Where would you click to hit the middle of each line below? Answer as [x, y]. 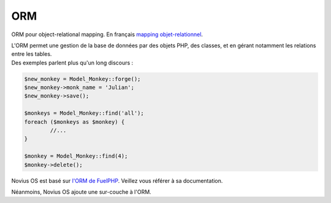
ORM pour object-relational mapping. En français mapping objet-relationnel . [107, 34]
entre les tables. [32, 54]
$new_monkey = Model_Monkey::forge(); [82, 79]
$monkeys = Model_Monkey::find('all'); [84, 113]
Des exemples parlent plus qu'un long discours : [72, 63]
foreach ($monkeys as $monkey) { [74, 122]
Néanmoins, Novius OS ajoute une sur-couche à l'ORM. [81, 192]
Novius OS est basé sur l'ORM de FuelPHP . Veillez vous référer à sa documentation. [117, 180]
